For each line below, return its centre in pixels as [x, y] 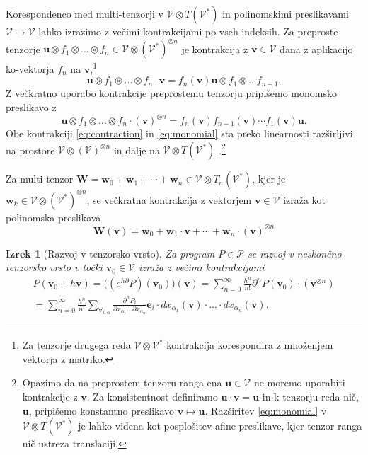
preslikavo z [31, 106]
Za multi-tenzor [40, 179]
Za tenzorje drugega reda [76, 345]
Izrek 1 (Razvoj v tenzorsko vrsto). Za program [110, 253]
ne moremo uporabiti [299, 382]
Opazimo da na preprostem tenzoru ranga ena [122, 382]
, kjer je [269, 179]
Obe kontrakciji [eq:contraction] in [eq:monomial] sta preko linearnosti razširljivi [179, 133]
